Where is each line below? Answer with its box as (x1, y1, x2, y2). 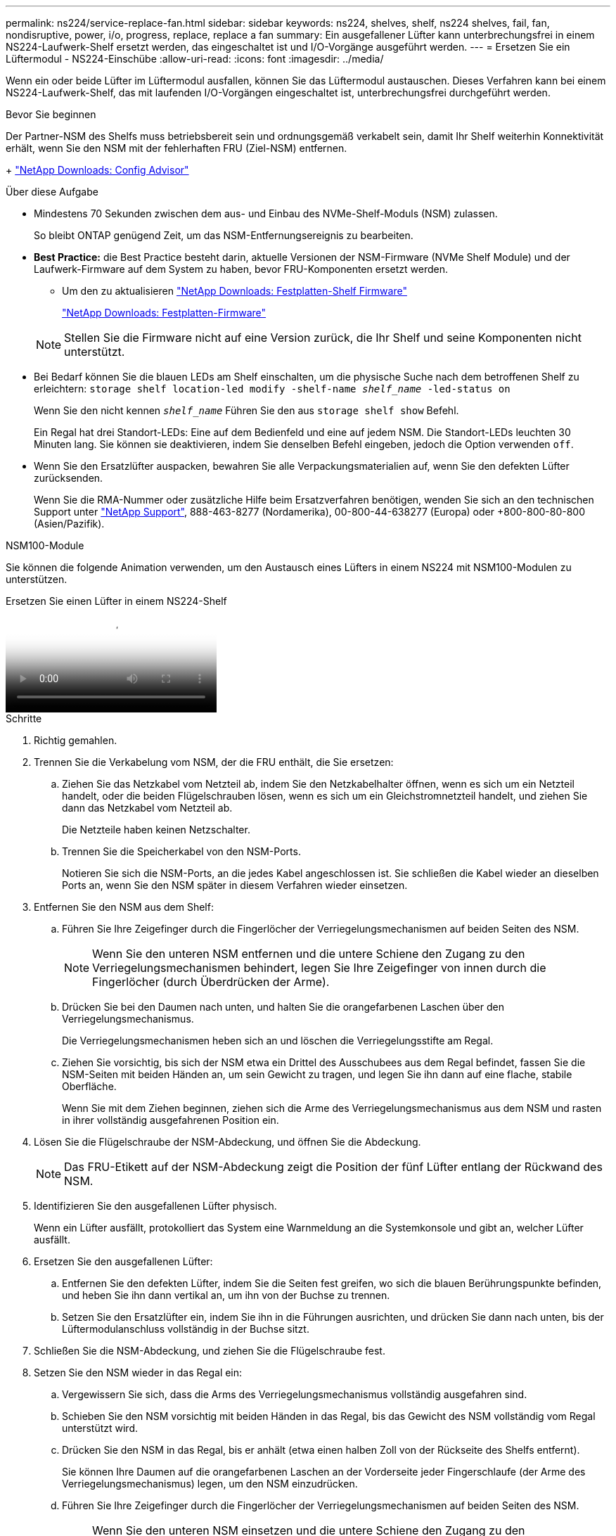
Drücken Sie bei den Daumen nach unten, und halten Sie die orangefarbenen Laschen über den (62, 1001, 504, 1013)
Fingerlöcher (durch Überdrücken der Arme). (92, 975, 330, 989)
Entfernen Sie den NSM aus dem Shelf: (34, 901, 214, 913)
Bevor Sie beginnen (6, 108, 96, 120)
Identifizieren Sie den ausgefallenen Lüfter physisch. (34, 1200, 277, 1212)
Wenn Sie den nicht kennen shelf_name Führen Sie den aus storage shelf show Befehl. (34, 404, 459, 416)
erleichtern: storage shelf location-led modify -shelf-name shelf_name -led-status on (34, 383, 511, 395)
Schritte (6, 712, 42, 724)
